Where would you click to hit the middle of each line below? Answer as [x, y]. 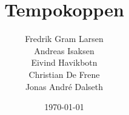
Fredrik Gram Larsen [64, 39]
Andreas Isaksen [64, 50]
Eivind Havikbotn [64, 62]
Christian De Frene [64, 74]
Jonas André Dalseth [64, 86]
